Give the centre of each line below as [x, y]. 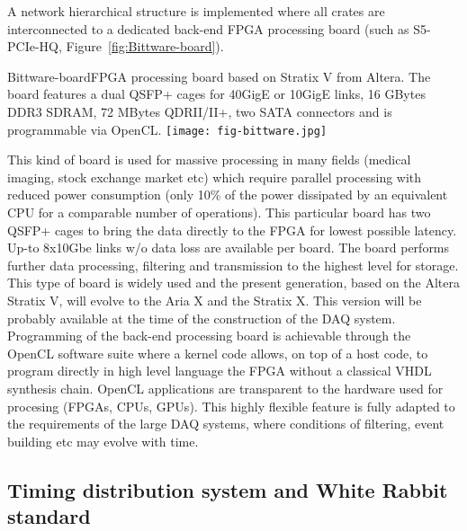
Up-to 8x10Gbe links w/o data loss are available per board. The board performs [229, 248]
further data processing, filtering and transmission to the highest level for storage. [233, 265]
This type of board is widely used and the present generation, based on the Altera [233, 283]
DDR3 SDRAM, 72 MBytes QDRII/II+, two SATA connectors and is [200, 111]
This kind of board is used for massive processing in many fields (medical [209, 159]
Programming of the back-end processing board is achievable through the [209, 336]
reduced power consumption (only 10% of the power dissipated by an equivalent [228, 195]
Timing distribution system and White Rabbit [228, 489]
